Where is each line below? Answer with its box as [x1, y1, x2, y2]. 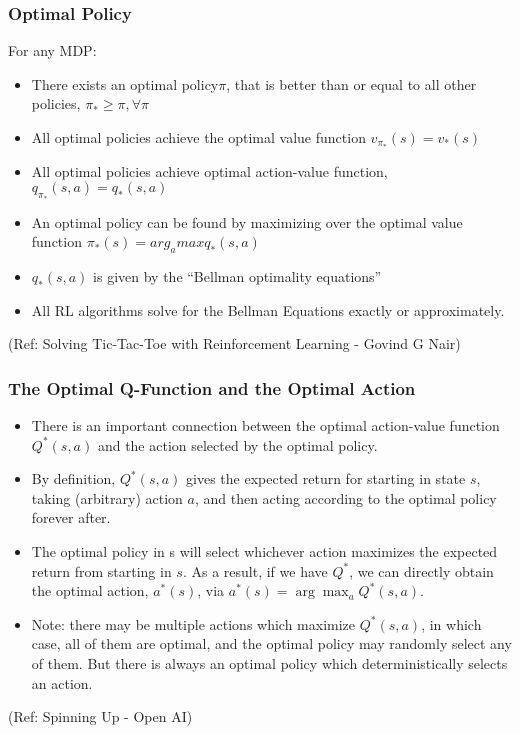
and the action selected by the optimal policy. [97, 434, 378, 455]
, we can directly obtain [349, 560, 494, 581]
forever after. [31, 507, 111, 528]
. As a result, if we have [182, 560, 328, 581]
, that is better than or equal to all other [226, 73, 477, 94]
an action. [31, 672, 93, 693]
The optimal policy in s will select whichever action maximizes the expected [31, 540, 498, 561]
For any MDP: [8, 40, 97, 61]
